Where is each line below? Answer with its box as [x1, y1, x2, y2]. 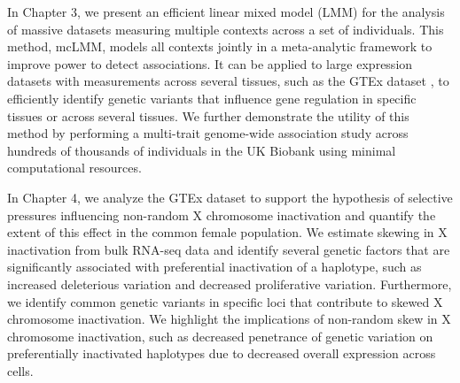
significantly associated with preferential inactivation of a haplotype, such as [7, 257, 422, 276]
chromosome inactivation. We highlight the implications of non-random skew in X [7, 310, 451, 328]
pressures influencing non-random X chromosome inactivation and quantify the [7, 205, 436, 224]
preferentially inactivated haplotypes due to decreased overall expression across [7, 344, 436, 363]
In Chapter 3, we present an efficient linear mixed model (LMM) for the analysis [7, 3, 445, 20]
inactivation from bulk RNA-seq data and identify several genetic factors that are [7, 240, 450, 258]
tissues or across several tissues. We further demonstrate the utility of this [7, 106, 409, 125]
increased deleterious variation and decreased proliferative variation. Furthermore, [7, 274, 452, 293]
